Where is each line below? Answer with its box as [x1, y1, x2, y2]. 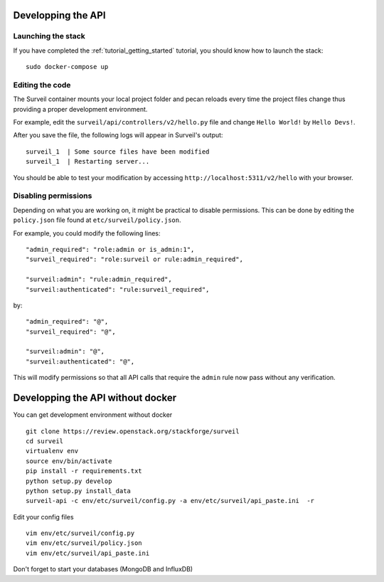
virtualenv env [26, 447, 79, 455]
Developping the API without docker [13, 392, 177, 404]
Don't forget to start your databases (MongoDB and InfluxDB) [13, 565, 193, 573]
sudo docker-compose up [26, 63, 109, 71]
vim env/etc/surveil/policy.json [26, 539, 142, 547]
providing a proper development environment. [13, 105, 148, 113]
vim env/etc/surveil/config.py [26, 529, 135, 537]
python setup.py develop [26, 477, 112, 485]
